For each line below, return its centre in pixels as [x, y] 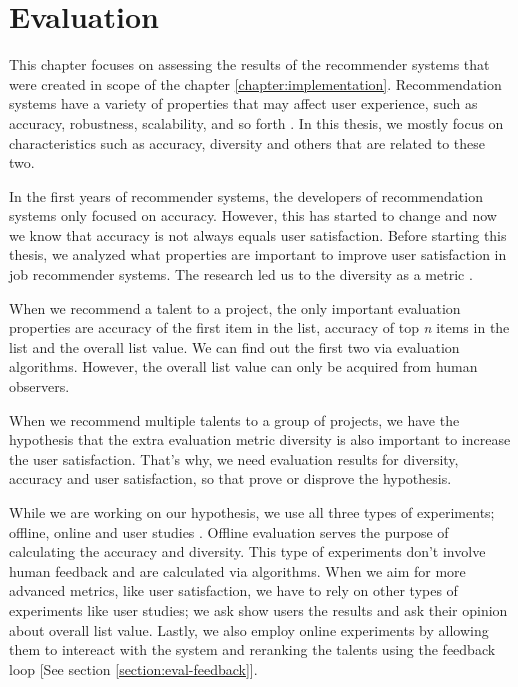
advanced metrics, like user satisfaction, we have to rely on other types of [233, 590]
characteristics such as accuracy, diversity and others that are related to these [247, 142]
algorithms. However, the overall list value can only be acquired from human [243, 366]
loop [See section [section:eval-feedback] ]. [133, 668]
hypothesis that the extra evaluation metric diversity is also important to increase [260, 439]
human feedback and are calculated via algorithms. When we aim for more [237, 570]
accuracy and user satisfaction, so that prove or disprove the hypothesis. [230, 478]
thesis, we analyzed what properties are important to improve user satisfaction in [258, 254]
